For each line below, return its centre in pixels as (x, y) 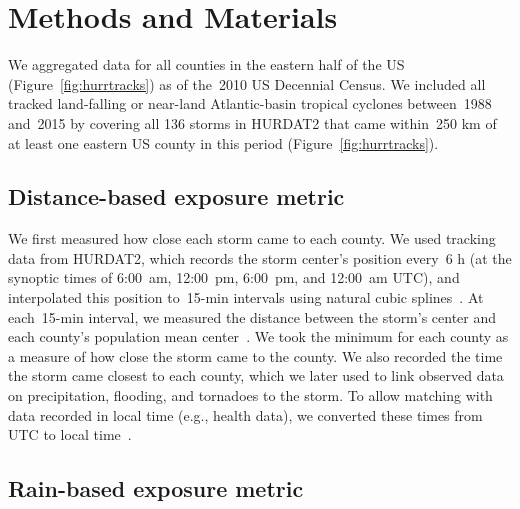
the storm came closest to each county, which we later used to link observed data (256, 375)
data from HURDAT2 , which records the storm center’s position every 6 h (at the (260, 257)
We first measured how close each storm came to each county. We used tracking (252, 238)
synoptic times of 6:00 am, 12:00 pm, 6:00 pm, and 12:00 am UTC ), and (234, 277)
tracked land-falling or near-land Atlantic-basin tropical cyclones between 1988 (250, 103)
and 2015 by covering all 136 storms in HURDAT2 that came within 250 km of (252, 122)
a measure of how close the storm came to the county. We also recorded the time (255, 355)
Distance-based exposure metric (176, 196)
